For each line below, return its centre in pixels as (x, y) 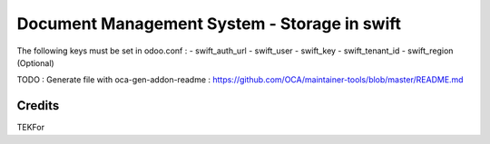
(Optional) (35, 62)
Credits (38, 106)
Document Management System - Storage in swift (209, 24)
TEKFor (31, 128)
